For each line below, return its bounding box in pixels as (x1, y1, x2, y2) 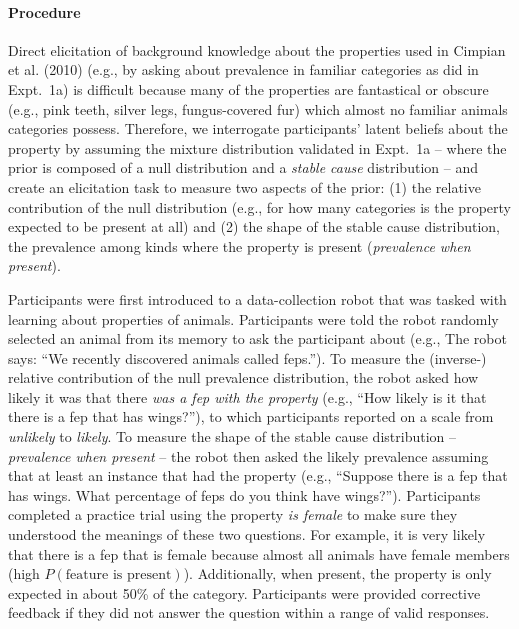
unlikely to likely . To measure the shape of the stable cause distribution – (8, 426, 456, 447)
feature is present (65, 568, 172, 583)
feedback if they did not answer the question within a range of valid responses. (8, 602, 490, 623)
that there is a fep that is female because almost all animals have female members (8, 543, 510, 564)
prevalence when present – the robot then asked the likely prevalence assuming (8, 445, 489, 466)
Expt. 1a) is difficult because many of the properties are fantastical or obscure (8, 78, 489, 99)
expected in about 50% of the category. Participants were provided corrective (8, 582, 481, 603)
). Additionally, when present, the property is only (183, 563, 492, 584)
